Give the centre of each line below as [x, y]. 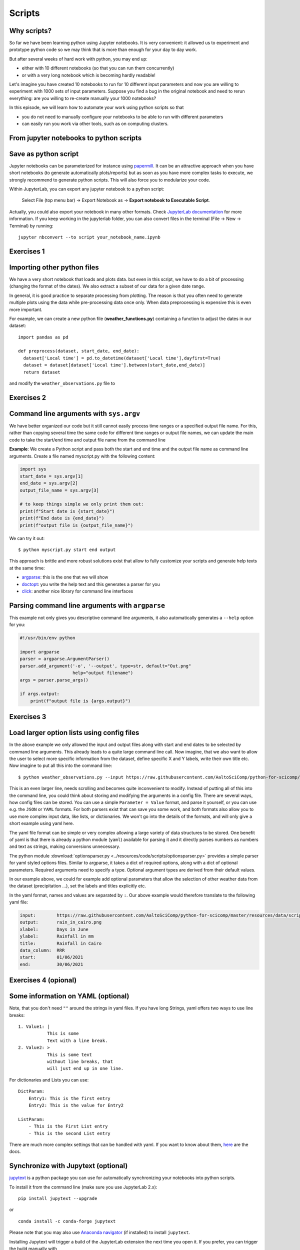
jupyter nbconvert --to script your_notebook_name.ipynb [89, 237]
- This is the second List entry [69, 1133]
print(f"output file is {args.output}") [80, 701]
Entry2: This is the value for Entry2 [76, 1105]
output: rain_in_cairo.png [61, 922]
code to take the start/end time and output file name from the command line [87, 439]
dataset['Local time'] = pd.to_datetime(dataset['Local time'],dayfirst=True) [122, 358]
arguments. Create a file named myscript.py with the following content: [82, 456]
